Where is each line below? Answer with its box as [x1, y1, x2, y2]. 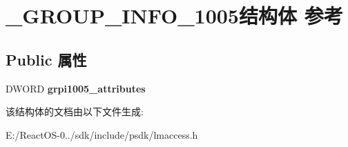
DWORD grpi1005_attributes [6, 81, 146, 95]
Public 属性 [6, 48, 87, 70]
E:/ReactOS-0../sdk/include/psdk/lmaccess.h [6, 127, 198, 141]
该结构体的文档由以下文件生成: [6, 104, 144, 119]
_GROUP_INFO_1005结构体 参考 [6, 1, 343, 30]
